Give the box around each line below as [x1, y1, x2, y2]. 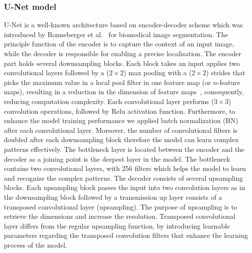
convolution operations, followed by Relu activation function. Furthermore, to [4, 105, 235, 116]
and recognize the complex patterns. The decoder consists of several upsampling [4, 172, 243, 183]
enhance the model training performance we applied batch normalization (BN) [4, 115, 238, 126]
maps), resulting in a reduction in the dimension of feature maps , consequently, [4, 86, 244, 97]
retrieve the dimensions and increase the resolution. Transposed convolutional [4, 211, 235, 221]
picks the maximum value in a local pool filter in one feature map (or [4, 77, 211, 87]
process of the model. [4, 239, 67, 250]
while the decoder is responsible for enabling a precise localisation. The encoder [4, 48, 242, 58]
